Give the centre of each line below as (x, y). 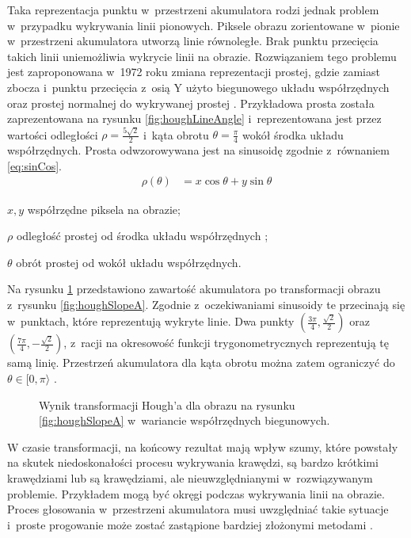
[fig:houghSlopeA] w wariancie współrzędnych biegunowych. (185, 420)
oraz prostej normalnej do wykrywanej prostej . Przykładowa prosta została (191, 103)
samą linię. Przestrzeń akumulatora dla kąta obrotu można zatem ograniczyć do (201, 362)
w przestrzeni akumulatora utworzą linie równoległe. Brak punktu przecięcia (193, 41)
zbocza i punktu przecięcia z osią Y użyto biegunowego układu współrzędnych (198, 87)
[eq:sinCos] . (35, 165)
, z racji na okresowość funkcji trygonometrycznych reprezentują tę (226, 343)
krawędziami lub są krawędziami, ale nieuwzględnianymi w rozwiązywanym (190, 478)
